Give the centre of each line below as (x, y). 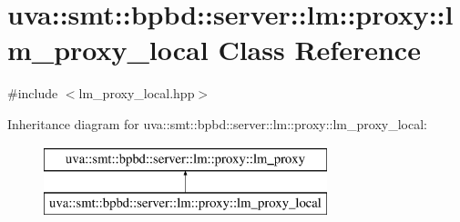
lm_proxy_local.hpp (137, 93)
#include (33, 93)
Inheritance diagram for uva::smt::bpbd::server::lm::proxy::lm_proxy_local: (217, 123)
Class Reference (319, 50)
